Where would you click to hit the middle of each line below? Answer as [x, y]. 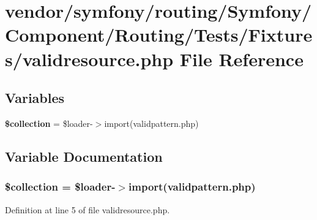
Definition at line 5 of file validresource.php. [88, 209]
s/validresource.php [89, 59]
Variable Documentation [84, 156]
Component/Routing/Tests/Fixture [159, 35]
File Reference [241, 59]
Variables [35, 98]
